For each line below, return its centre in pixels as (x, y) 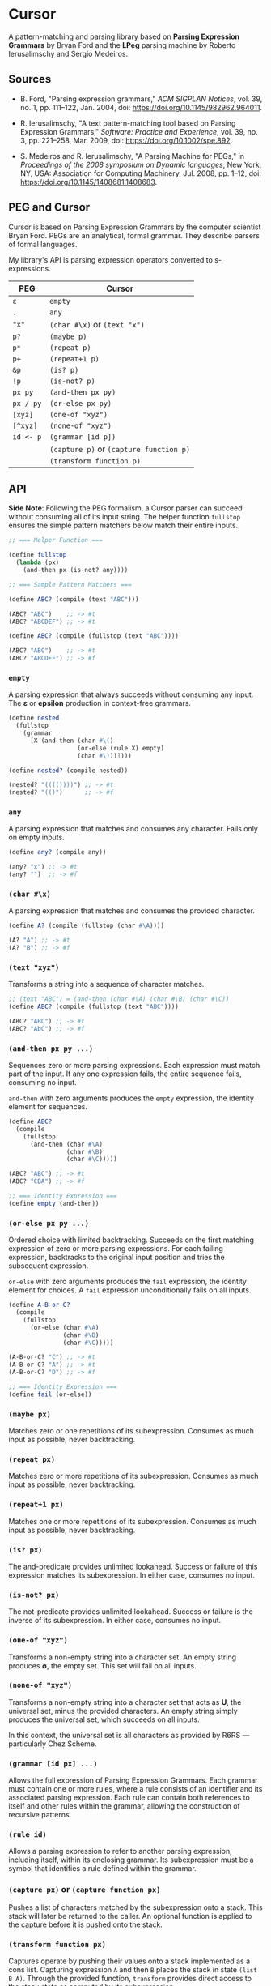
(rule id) (28, 1835)
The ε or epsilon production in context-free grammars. (100, 703)
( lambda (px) (38, 563)
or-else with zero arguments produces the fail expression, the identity (127, 1282)
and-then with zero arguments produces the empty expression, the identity (131, 1098)
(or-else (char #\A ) (64, 1327)
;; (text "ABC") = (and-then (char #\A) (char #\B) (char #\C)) (119, 999)
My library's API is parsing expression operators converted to (110, 259)
